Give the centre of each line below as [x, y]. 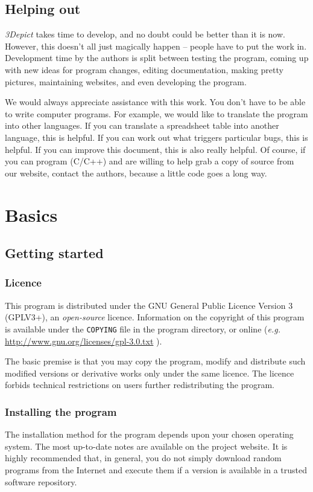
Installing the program [61, 411]
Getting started [54, 253]
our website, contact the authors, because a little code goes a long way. [136, 173]
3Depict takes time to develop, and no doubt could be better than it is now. [145, 34]
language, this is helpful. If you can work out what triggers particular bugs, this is [156, 137]
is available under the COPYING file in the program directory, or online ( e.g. [143, 329]
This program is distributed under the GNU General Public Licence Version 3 [149, 305]
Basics [31, 214]
